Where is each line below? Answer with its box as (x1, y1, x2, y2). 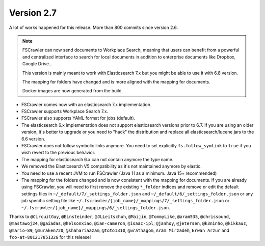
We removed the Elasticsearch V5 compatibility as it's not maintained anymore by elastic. (21, 164, 202, 169)
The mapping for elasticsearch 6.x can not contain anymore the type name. (21, 156, 174, 162)
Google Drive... (22, 61, 53, 67)
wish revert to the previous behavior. (21, 150, 96, 156)
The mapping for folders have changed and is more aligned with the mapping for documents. (22, 79, 211, 84)
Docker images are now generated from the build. (22, 88, 123, 94)
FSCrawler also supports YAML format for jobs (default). (21, 115, 135, 121)
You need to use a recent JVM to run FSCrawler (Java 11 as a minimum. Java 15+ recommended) (21, 170, 217, 176)
